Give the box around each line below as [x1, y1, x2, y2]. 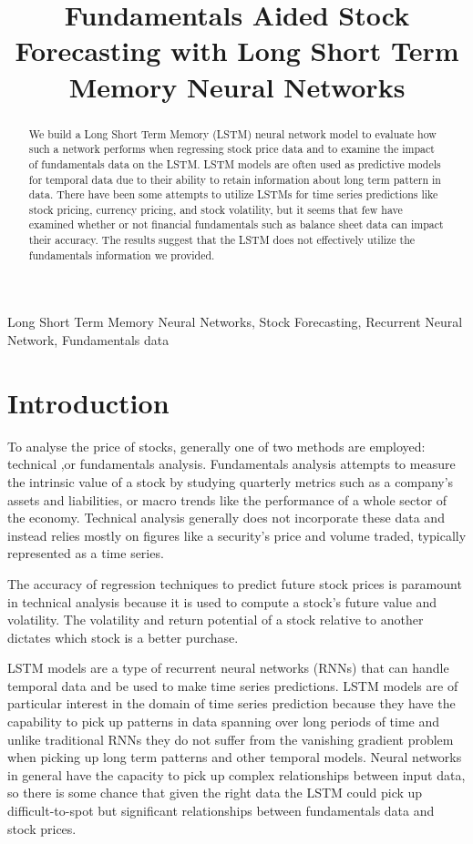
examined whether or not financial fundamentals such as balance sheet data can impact [28, 217, 444, 232]
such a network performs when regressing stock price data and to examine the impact [28, 141, 435, 157]
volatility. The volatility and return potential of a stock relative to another [7, 610, 424, 629]
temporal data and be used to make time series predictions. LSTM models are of [7, 676, 458, 695]
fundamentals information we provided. [28, 247, 215, 262]
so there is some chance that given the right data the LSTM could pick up [7, 783, 423, 802]
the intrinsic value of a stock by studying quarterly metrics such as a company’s [7, 472, 454, 491]
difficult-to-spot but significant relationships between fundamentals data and [7, 801, 435, 820]
